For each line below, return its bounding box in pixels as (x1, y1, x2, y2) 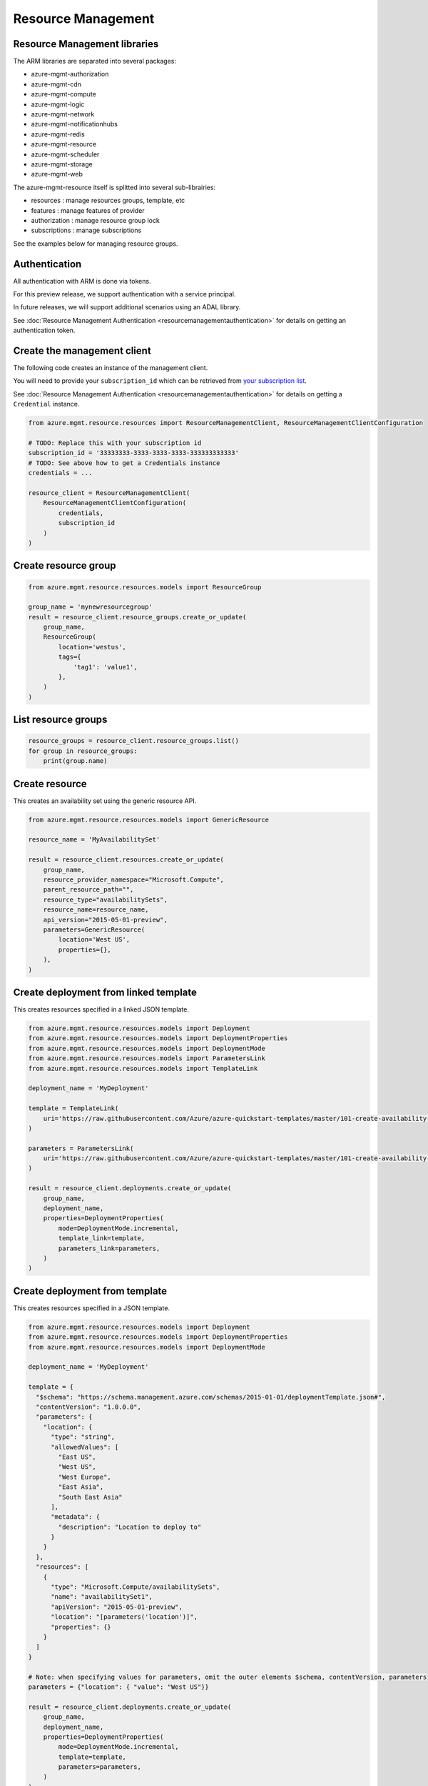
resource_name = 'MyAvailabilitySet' (28, 836, 160, 844)
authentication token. (13, 326, 76, 335)
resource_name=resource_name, (43, 906, 149, 914)
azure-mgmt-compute (31, 90, 96, 99)
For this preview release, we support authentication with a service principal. (13, 290, 236, 298)
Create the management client (13, 344, 151, 356)
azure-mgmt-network (31, 110, 95, 119)
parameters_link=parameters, (58, 1244, 160, 1252)
